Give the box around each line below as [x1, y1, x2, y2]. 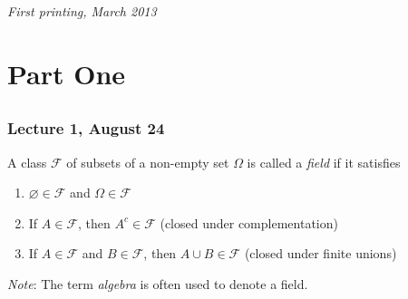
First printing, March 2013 [7, 2, 157, 20]
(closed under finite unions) [244, 244, 397, 263]
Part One [7, 54, 126, 92]
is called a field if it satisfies [247, 152, 401, 171]
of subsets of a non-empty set [66, 152, 229, 171]
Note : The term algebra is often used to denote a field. [7, 275, 308, 294]
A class [7, 152, 47, 171]
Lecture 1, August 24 [7, 117, 165, 140]
